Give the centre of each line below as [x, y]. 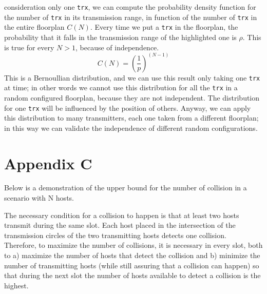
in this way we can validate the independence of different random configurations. [131, 128]
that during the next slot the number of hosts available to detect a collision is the [132, 275]
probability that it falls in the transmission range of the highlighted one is [120, 37]
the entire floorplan [34, 27]
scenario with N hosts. [39, 198]
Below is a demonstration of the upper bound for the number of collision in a [126, 188]
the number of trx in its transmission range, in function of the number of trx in [131, 17]
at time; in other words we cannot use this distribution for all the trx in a [121, 87]
